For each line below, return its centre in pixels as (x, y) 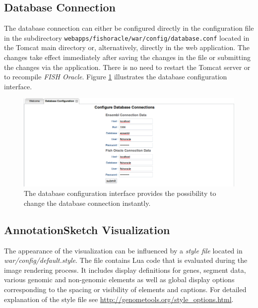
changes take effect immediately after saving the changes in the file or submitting (127, 57)
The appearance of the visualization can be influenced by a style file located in (123, 250)
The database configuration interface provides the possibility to (120, 193)
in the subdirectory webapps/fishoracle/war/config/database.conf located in (127, 37)
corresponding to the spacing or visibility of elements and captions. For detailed (125, 289)
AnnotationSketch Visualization (87, 229)
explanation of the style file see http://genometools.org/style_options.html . (119, 299)
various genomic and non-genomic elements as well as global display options (119, 279)
